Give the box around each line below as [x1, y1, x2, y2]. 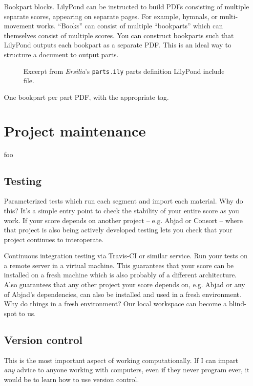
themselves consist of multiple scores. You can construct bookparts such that [4, 30, 234, 40]
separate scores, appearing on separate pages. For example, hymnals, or [4, 11, 218, 21]
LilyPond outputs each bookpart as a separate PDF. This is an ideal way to [4, 40, 232, 50]
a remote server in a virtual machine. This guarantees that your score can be [4, 260, 234, 270]
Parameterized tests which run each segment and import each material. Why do [4, 196, 243, 206]
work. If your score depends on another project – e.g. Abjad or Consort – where [4, 215, 243, 225]
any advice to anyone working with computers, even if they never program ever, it [4, 364, 250, 375]
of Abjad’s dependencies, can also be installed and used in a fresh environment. [4, 289, 241, 299]
